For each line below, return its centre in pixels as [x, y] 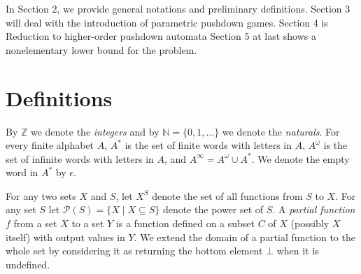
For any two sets [41, 195]
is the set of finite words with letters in [208, 145]
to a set [88, 223]
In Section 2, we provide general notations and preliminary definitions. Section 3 [178, 8]
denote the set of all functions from [227, 195]
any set [21, 209]
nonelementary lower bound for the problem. [101, 49]
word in [22, 172]
